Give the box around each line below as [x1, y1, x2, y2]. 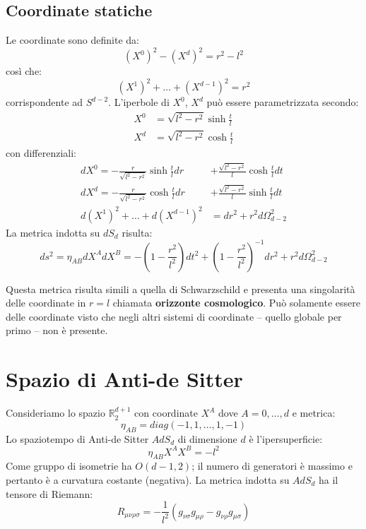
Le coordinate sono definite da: [6, 32, 139, 47]
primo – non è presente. [6, 323, 108, 338]
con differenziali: [6, 145, 76, 160]
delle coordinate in [6, 295, 86, 310]
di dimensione [177, 431, 237, 446]
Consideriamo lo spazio [6, 405, 105, 420]
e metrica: [292, 405, 336, 420]
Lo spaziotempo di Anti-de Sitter [6, 431, 149, 446]
